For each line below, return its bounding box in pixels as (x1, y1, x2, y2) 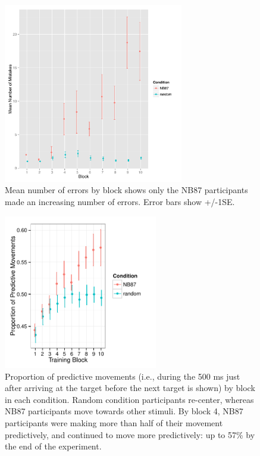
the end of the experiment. (5, 440, 102, 452)
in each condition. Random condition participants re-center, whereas (5, 393, 254, 405)
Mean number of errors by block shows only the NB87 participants (5, 184, 248, 196)
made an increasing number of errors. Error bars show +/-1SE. (5, 195, 235, 207)
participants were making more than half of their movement (5, 416, 223, 429)
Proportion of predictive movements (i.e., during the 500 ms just (5, 370, 240, 382)
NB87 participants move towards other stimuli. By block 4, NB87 (5, 405, 243, 417)
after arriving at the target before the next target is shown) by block (5, 381, 255, 394)
